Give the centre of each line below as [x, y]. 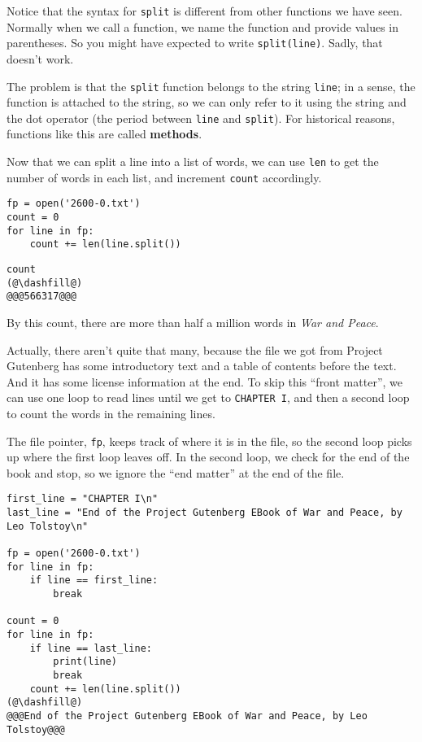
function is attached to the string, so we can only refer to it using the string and [207, 102]
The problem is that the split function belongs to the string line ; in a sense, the [211, 86]
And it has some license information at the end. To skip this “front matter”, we [204, 381]
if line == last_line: [91, 648]
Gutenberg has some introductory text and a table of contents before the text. [202, 366]
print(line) [85, 662]
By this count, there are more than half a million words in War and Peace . [193, 322]
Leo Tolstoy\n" [48, 526]
